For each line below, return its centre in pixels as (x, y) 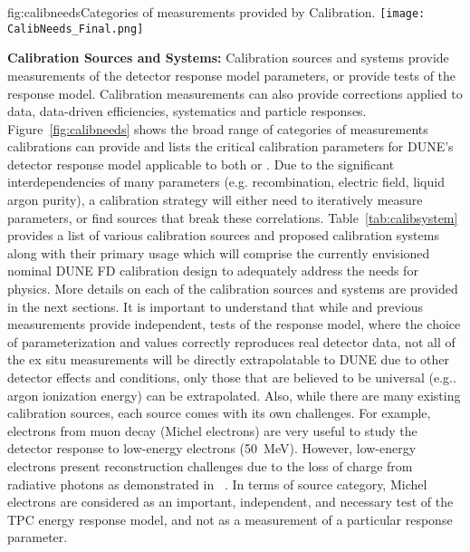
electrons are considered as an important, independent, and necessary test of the (230, 502)
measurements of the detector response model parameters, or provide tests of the (232, 75)
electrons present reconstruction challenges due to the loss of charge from (210, 465)
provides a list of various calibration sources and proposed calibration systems (223, 235)
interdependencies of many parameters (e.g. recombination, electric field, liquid (226, 182)
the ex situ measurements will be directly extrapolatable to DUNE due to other (229, 359)
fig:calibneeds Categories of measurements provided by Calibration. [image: (216, 12)
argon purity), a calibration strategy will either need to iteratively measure (215, 200)
